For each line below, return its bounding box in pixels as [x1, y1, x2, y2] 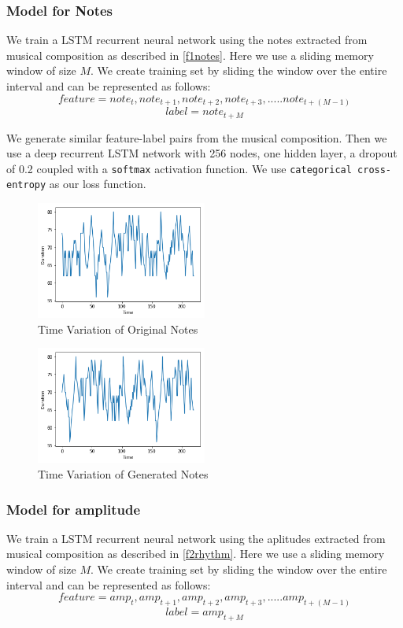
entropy [6, 179, 46, 191]
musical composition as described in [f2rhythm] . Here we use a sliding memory [6, 545, 385, 562]
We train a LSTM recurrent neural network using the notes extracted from [6, 31, 368, 48]
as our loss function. [49, 175, 146, 192]
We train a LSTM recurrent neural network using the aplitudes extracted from [6, 530, 386, 546]
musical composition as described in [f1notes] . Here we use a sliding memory [6, 46, 374, 63]
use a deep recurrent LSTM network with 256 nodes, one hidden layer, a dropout [6, 145, 397, 161]
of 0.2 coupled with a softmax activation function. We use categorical [6, 160, 352, 176]
